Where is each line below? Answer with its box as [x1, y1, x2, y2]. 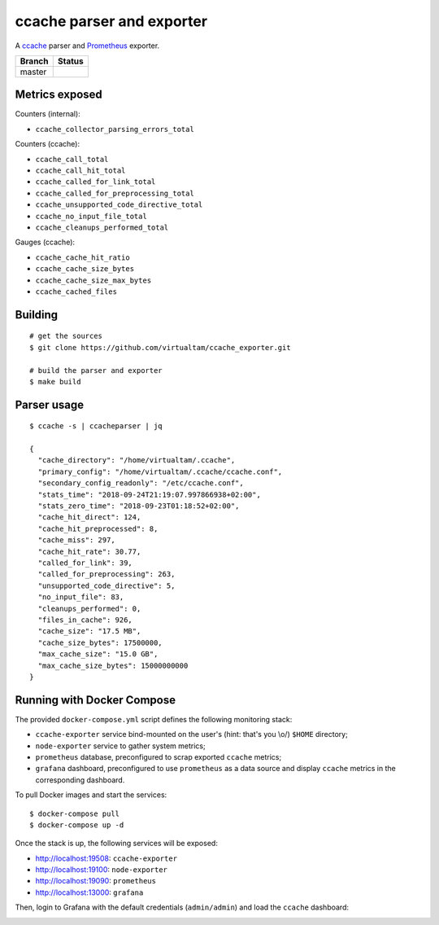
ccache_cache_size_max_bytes [35, 275, 152, 285]
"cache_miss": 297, [37, 536, 115, 545]
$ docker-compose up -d [29, 820, 124, 830]
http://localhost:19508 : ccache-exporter [35, 853, 178, 863]
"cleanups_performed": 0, [37, 603, 141, 613]
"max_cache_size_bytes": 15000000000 [37, 660, 189, 670]
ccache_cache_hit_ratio [35, 252, 130, 262]
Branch [20, 55, 49, 67]
